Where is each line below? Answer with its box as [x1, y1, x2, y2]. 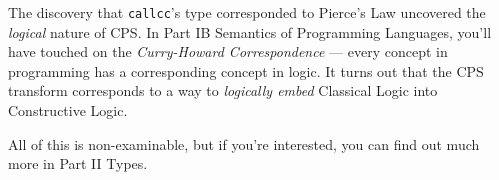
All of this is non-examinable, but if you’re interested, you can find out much [8, 133, 480, 154]
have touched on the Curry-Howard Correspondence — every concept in [8, 41, 448, 62]
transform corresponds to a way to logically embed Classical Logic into [8, 80, 438, 101]
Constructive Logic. [8, 100, 128, 121]
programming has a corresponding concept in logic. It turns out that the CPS [8, 60, 484, 81]
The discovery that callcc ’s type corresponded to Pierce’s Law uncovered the [8, 2, 486, 22]
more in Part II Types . [8, 153, 148, 174]
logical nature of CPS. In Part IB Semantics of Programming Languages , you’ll [8, 21, 492, 42]
